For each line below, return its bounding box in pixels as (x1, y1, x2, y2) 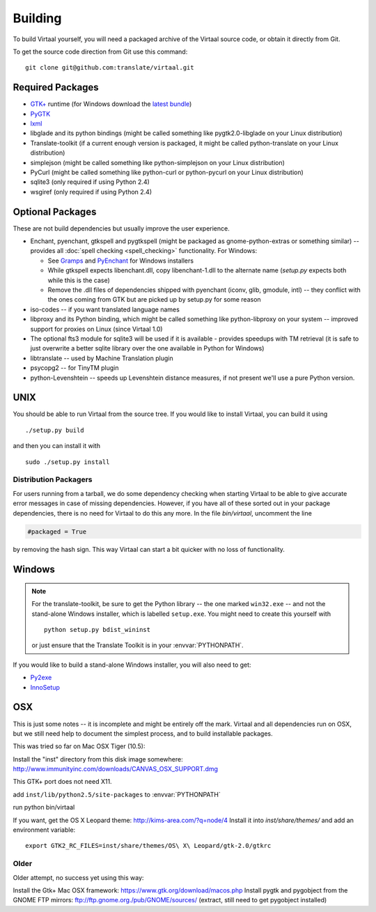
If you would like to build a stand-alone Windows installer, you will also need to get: (13, 660, 251, 669)
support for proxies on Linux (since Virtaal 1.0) (30, 325, 163, 333)
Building (13, 10, 62, 26)
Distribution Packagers (13, 474, 93, 484)
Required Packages (13, 82, 99, 93)
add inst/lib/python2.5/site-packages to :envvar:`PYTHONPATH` (13, 790, 221, 798)
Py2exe (30, 673, 52, 682)
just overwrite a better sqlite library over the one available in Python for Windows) (30, 344, 265, 353)
